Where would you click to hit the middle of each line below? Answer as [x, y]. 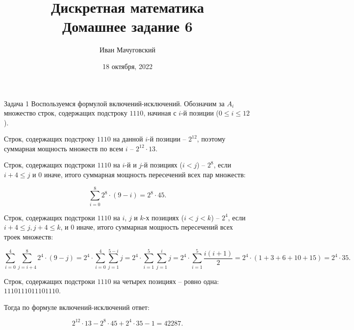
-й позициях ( [162, 165]
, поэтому [211, 139]
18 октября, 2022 [127, 66]
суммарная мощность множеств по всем [64, 148]
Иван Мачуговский [127, 50]
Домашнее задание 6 [127, 26]
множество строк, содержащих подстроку [66, 113]
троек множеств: [29, 236]
